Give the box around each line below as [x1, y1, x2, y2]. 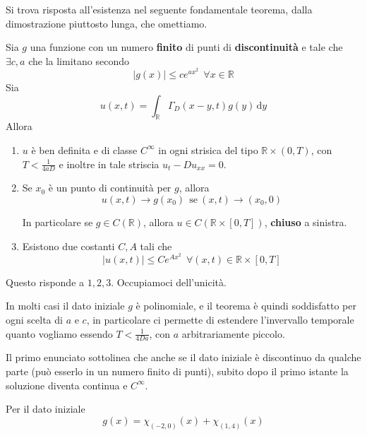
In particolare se [22, 215, 93, 229]
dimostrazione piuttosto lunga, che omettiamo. [6, 16, 207, 30]
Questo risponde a [6, 274, 85, 289]
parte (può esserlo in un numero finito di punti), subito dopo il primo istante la [6, 364, 349, 379]
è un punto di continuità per [48, 180, 172, 195]
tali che [140, 238, 172, 253]
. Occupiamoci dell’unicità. [111, 274, 227, 289]
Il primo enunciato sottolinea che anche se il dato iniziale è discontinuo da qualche [6, 350, 361, 365]
